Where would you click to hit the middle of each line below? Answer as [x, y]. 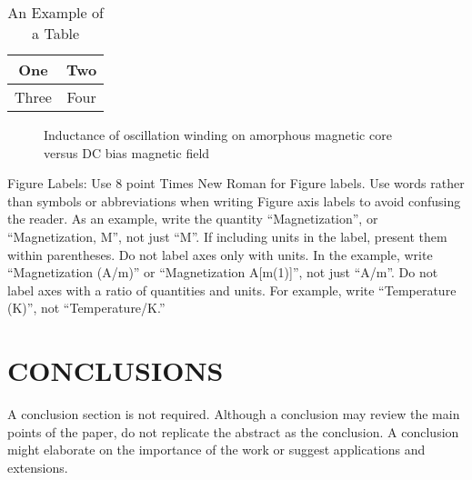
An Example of [55, 12]
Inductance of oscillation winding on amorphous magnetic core [218, 135]
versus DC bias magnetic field [127, 152]
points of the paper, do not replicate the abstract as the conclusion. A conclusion [233, 431]
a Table [56, 33]
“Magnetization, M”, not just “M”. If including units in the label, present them [227, 236]
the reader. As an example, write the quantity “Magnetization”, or [193, 219]
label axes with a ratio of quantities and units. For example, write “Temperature [232, 290]
